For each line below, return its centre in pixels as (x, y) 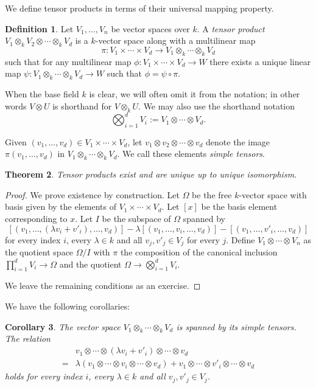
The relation (28, 338)
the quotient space (39, 252)
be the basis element (239, 206)
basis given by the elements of (61, 206)
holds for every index (44, 376)
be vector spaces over (150, 28)
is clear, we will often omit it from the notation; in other (195, 94)
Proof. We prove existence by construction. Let (92, 194)
